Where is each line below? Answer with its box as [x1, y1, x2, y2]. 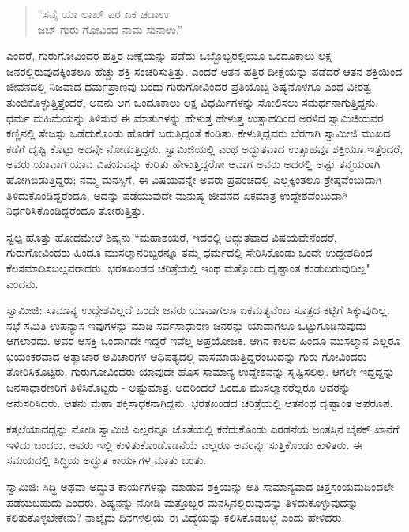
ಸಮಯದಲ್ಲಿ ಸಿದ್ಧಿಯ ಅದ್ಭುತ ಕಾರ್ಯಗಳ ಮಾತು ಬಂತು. [6, 451, 207, 468]
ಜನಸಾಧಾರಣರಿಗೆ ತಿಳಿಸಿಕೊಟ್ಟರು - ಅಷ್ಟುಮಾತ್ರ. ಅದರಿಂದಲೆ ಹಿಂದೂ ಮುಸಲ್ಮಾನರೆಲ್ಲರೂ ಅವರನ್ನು [6, 379, 351, 395]
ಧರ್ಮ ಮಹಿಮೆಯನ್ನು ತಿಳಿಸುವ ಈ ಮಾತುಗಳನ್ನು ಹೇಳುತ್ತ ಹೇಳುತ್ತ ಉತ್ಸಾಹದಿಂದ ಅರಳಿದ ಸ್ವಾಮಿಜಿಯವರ [6, 109, 384, 126]
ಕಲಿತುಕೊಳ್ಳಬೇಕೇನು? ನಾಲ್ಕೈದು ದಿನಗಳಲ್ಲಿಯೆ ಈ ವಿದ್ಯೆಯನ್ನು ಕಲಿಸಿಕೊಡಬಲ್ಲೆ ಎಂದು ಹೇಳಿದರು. [6, 509, 345, 526]
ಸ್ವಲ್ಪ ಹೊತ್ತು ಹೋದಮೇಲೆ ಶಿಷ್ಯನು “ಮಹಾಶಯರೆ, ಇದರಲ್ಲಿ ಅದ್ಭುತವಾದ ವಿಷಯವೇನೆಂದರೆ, [6, 228, 337, 245]
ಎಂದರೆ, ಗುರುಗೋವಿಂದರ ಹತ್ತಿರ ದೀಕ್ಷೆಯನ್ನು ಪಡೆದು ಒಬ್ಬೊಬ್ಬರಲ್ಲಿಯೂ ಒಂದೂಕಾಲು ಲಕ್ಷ [6, 47, 332, 64]
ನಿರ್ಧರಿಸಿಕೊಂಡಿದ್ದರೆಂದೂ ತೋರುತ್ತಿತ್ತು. [6, 202, 145, 219]
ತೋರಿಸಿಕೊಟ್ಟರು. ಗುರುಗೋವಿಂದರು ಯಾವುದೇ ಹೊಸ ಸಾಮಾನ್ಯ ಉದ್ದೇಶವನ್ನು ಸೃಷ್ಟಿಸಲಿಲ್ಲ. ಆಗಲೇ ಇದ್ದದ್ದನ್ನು [6, 363, 395, 380]
